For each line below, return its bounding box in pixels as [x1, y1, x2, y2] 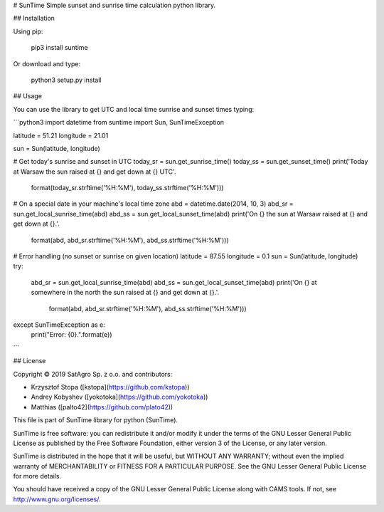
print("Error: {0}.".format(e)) [31, 330, 113, 339]
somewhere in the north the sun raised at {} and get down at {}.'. [31, 288, 220, 297]
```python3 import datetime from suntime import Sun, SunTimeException [13, 118, 224, 127]
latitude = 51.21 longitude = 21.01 [13, 131, 109, 140]
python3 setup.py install [31, 75, 102, 84]
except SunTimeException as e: [13, 320, 106, 329]
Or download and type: [13, 59, 81, 68]
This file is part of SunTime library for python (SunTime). [13, 416, 178, 424]
